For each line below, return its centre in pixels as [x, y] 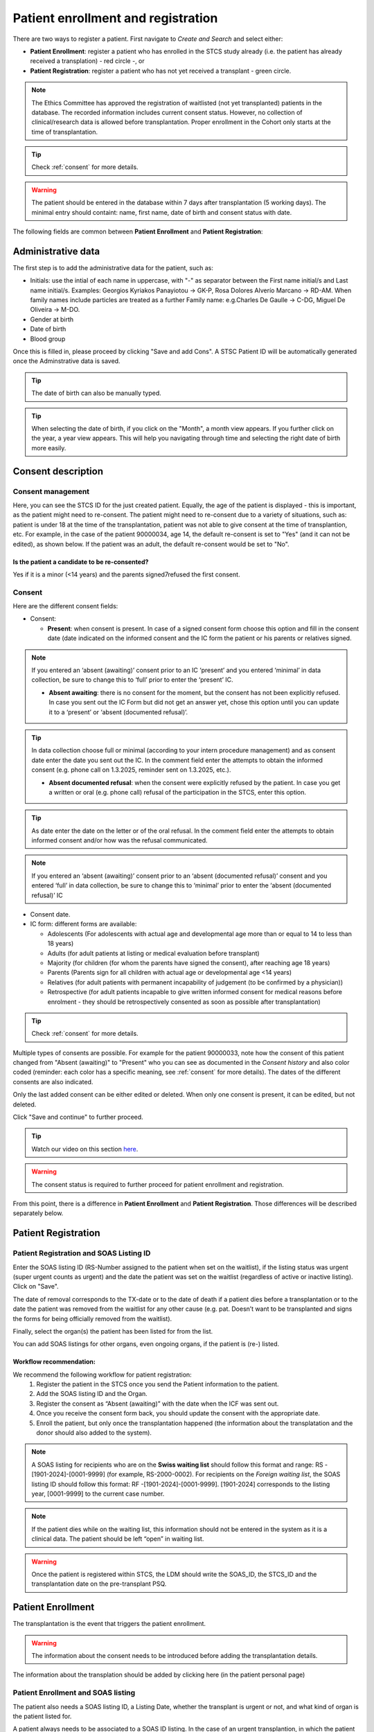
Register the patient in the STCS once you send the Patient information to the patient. [158, 1384]
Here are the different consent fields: [65, 606]
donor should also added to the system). [94, 1433]
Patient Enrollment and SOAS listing [74, 1693]
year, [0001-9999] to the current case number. [98, 1494]
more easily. [49, 448]
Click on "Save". [36, 1287]
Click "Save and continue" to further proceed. [78, 1117]
